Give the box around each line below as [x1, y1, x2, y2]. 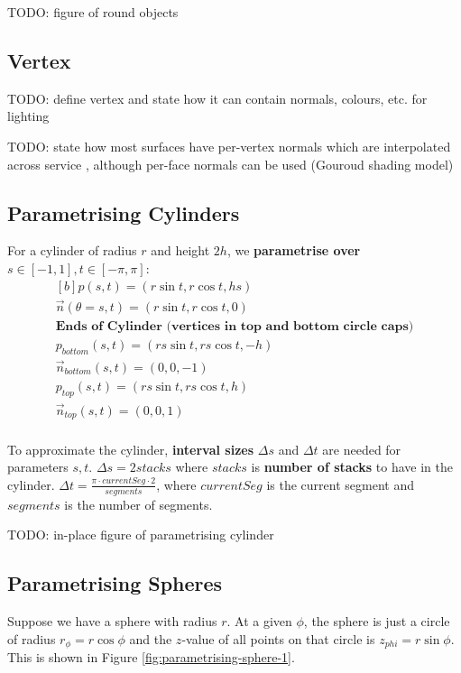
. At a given [226, 611, 292, 630]
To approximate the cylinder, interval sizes [7, 439, 254, 458]
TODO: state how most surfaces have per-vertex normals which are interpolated [7, 136, 451, 155]
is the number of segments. [64, 494, 213, 513]
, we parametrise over [226, 241, 361, 260]
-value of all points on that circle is [181, 629, 375, 648]
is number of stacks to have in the [251, 457, 454, 476]
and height [151, 241, 210, 260]
